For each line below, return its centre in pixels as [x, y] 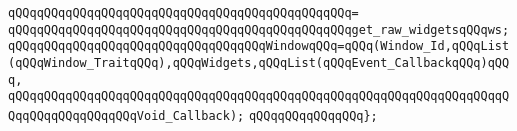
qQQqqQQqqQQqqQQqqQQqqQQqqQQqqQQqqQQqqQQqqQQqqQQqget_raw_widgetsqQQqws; [259, 29]
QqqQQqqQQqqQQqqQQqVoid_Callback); [126, 115]
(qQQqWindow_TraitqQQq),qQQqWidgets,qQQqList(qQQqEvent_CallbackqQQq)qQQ [259, 62]
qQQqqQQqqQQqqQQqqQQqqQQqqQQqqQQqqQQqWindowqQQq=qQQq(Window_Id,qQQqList [259, 46]
